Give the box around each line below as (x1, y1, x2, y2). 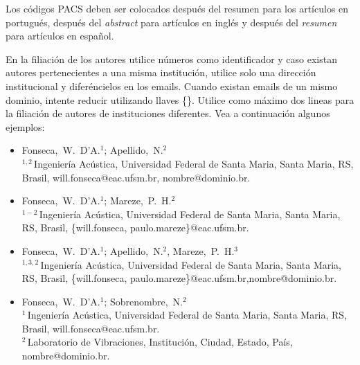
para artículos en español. (6, 28, 114, 43)
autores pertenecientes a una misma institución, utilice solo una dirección (6, 65, 316, 80)
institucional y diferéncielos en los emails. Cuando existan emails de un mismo (6, 78, 338, 93)
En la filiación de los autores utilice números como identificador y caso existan (6, 51, 338, 66)
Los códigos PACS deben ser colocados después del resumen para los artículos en (6, 1, 349, 15)
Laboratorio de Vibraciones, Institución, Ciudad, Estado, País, (27, 335, 293, 349)
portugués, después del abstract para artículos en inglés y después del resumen (6, 15, 337, 29)
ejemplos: (6, 119, 45, 134)
